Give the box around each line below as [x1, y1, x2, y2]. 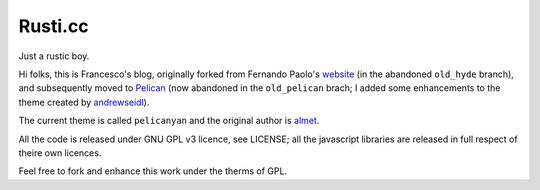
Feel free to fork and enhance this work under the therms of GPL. [18, 165, 288, 177]
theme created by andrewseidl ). [18, 96, 150, 108]
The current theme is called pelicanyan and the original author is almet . [18, 115, 320, 127]
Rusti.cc [18, 15, 89, 37]
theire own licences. [18, 146, 102, 159]
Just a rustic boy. [18, 50, 90, 62]
